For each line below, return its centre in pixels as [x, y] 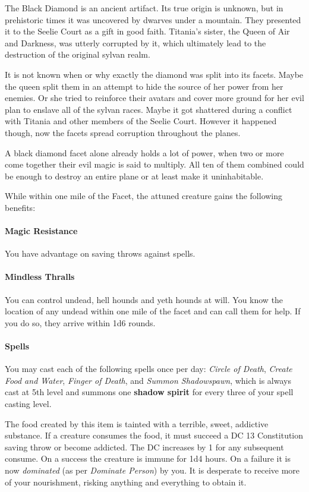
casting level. [28, 404]
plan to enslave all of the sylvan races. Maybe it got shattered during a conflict [149, 109]
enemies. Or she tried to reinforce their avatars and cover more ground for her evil [154, 98]
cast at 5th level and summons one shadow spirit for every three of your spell [149, 392]
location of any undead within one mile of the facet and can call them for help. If [153, 311]
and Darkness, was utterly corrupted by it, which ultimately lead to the [135, 42]
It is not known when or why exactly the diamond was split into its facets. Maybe [154, 74]
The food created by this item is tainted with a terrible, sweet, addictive [137, 423]
